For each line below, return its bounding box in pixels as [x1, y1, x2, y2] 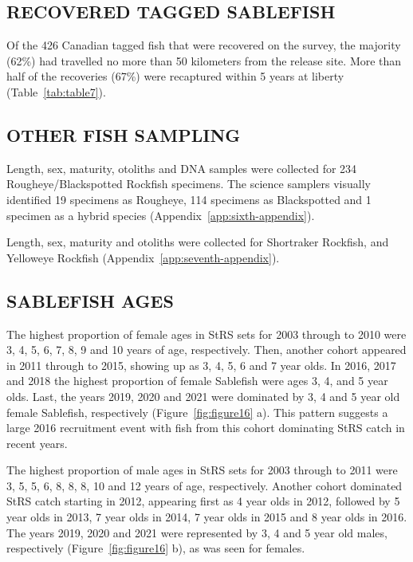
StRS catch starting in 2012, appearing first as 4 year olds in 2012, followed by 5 [6, 493, 400, 509]
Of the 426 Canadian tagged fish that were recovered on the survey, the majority [6, 37, 401, 53]
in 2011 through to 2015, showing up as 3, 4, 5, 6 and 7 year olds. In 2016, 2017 [6, 356, 396, 373]
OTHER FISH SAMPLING [6, 122, 241, 147]
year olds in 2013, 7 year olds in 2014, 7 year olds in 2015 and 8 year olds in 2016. [6, 509, 407, 525]
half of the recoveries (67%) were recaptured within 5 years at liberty [6, 68, 344, 84]
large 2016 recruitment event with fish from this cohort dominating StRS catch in [6, 419, 405, 436]
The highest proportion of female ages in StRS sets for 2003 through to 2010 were [6, 325, 407, 342]
